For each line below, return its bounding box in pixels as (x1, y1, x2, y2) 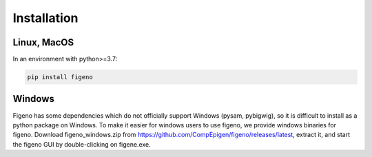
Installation (12, 10, 79, 25)
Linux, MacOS (12, 36, 74, 48)
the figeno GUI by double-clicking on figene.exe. (12, 140, 151, 148)
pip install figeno (27, 73, 93, 81)
